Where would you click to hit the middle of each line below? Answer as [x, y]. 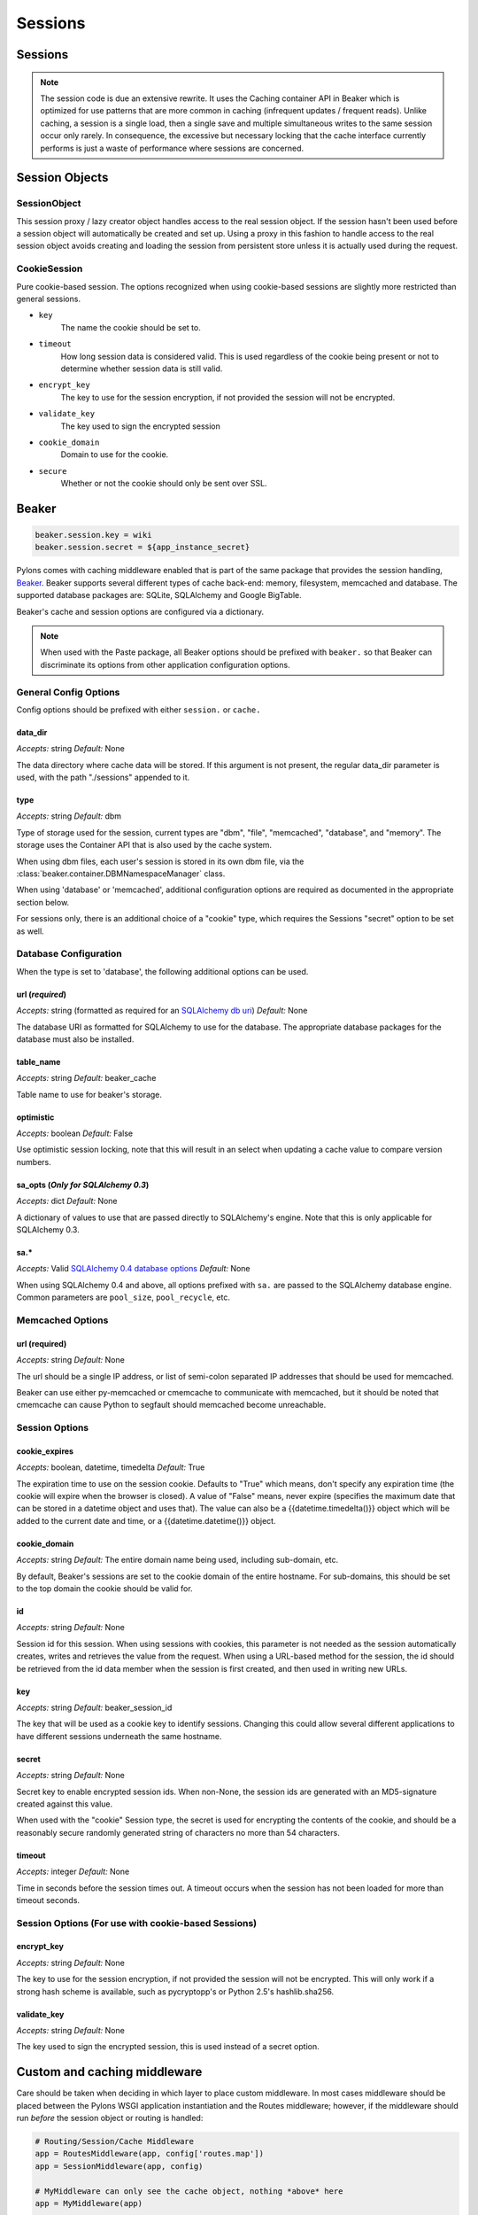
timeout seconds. [48, 1900]
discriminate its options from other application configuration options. [166, 664]
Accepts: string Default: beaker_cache [86, 1078]
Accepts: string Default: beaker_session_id [94, 1707]
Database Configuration [69, 954]
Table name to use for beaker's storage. [89, 1094]
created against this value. [65, 1804]
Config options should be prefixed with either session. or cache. [139, 710]
